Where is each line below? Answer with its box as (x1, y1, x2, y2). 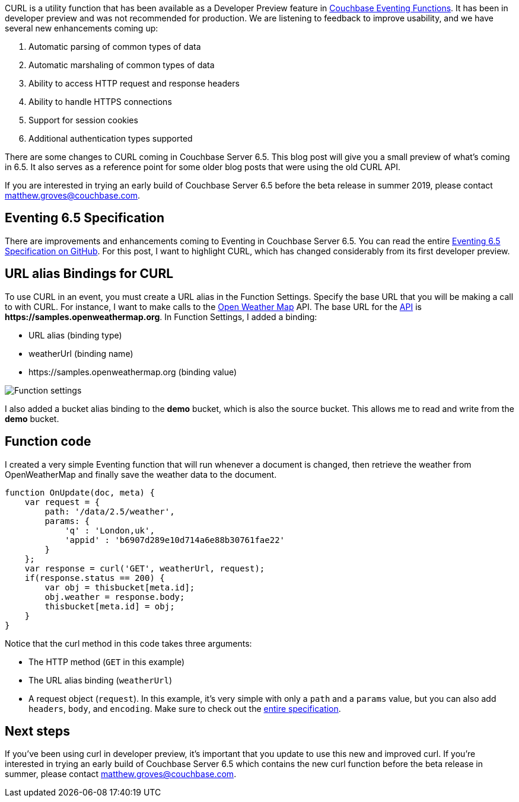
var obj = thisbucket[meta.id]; (44, 582, 195, 592)
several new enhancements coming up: (5, 23, 158, 33)
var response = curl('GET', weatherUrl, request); (24, 563, 265, 573)
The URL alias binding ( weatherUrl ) (28, 675, 173, 685)
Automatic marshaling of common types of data (28, 60, 215, 70)
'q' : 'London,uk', (65, 525, 155, 535)
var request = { (24, 497, 100, 507)
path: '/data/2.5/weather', (44, 506, 175, 516)
